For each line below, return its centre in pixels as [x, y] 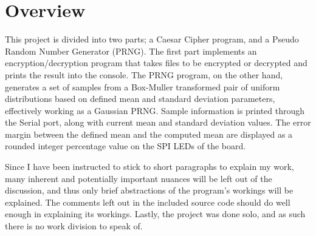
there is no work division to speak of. [74, 226]
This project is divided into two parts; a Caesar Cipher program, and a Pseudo [152, 39]
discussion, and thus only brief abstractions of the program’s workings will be [149, 190]
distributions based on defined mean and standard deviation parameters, [140, 99]
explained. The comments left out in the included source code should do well [148, 202]
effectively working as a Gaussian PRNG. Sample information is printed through [155, 110]
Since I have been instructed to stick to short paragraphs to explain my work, [149, 167]
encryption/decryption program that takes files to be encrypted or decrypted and [156, 63]
